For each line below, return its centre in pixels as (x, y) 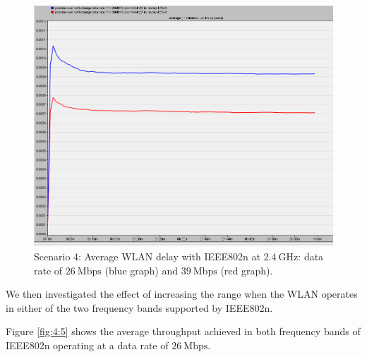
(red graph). (247, 270)
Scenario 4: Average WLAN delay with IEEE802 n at (147, 256)
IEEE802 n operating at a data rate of (87, 345)
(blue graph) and (142, 270)
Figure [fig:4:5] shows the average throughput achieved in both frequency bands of (183, 331)
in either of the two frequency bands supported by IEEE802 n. (139, 307)
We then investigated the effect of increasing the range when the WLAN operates (182, 294)
